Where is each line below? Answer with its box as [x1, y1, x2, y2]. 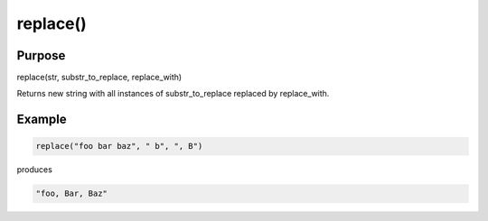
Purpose [16, 48, 66, 63]
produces [16, 164, 53, 175]
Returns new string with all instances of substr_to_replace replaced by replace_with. [16, 88, 330, 99]
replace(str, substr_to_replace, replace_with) [16, 72, 183, 83]
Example [16, 112, 67, 127]
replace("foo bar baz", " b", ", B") [35, 141, 203, 152]
